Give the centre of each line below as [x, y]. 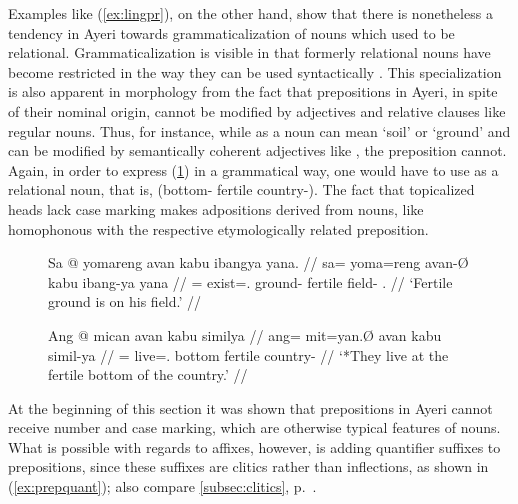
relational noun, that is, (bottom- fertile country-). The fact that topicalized [241, 189]
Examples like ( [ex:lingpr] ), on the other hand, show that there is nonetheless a [250, 13]
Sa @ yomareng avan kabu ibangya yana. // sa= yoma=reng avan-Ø [258, 262]
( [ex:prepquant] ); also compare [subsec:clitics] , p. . [162, 486]
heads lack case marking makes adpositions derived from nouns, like [216, 208]
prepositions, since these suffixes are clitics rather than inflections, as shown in [248, 466]
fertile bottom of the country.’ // [148, 374]
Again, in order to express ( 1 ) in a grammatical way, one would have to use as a [253, 169]
